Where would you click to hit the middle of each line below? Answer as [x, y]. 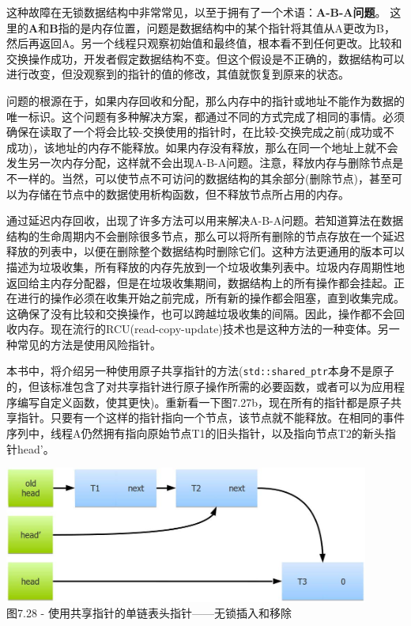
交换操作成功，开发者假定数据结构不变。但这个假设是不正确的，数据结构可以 [205, 58]
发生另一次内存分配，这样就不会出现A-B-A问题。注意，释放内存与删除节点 [200, 163]
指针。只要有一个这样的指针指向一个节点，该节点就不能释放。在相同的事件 [211, 417]
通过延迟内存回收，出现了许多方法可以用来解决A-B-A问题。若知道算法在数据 [205, 220]
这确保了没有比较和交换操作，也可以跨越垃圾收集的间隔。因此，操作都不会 [200, 313]
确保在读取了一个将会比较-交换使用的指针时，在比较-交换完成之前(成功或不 [200, 132]
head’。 [36, 448]
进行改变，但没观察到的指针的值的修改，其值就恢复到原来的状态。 [178, 74]
